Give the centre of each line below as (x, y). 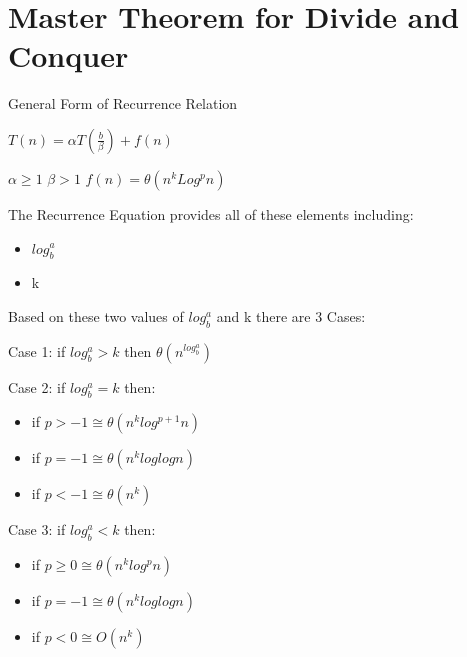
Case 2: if (37, 386)
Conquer (68, 55)
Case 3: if (37, 529)
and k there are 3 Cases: (291, 315)
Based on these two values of (96, 315)
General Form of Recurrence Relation (123, 103)
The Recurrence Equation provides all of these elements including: (211, 213)
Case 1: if (37, 350)
